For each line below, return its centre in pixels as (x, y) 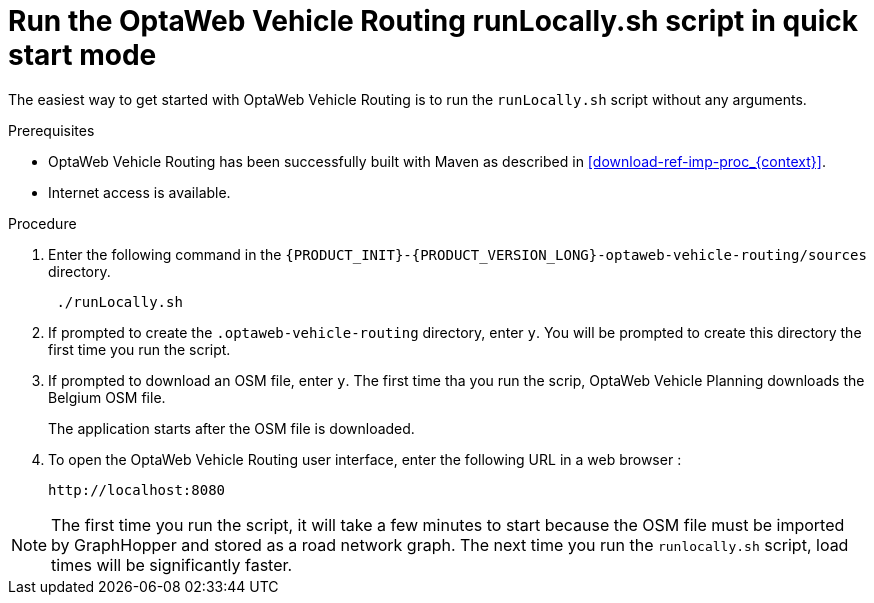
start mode (82, 55)
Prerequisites (51, 130)
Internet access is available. (139, 192)
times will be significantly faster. (172, 564)
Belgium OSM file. (107, 397)
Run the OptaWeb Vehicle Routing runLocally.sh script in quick (433, 21)
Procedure (42, 223)
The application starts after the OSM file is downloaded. (231, 428)
